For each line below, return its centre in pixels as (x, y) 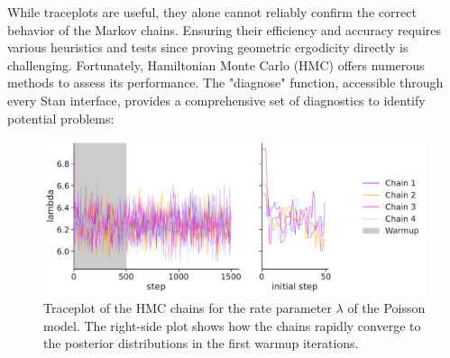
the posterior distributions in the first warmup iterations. (201, 343)
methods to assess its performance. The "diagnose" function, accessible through (225, 83)
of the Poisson (386, 308)
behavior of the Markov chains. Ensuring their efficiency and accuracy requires (224, 29)
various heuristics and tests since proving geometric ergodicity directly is (208, 47)
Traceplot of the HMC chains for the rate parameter (188, 308)
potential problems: (61, 118)
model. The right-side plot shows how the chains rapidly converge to (232, 325)
